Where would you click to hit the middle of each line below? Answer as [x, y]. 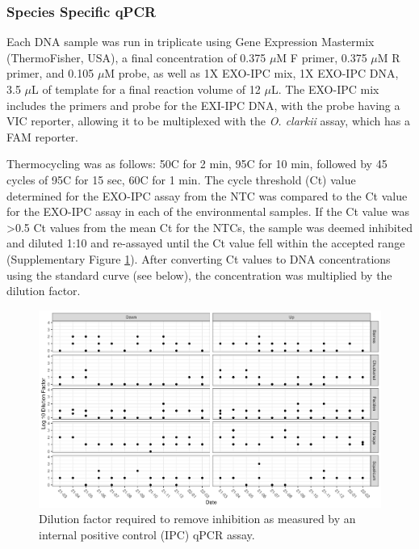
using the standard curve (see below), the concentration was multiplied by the [199, 274]
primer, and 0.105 [50, 73]
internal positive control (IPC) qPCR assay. [147, 535]
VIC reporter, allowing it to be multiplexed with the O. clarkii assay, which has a [208, 121]
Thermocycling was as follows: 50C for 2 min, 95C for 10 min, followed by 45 [197, 164]
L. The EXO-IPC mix [325, 89]
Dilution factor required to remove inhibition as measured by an [197, 519]
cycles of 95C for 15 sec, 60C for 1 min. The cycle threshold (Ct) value [181, 179]
